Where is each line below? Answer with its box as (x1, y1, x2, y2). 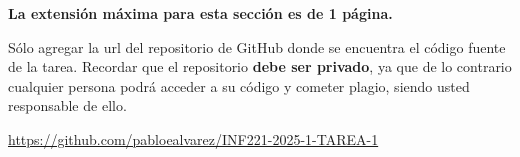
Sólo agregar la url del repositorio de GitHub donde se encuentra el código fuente (8, 36, 506, 57)
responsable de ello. (8, 95, 127, 116)
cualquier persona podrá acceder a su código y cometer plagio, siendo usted (8, 75, 470, 96)
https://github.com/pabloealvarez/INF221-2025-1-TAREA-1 (8, 128, 379, 149)
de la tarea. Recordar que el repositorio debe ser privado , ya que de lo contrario (8, 56, 512, 77)
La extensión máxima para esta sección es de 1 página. (8, 3, 393, 23)
